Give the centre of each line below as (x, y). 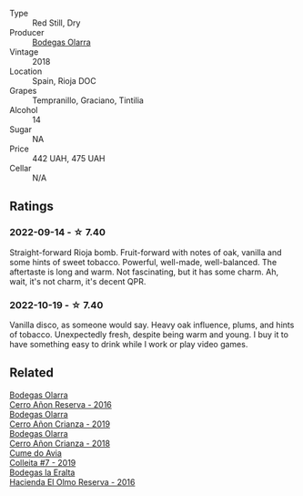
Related (32, 373)
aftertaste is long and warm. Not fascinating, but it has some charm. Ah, (144, 272)
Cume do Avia (35, 453)
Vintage (24, 52)
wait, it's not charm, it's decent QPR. (78, 281)
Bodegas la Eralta (42, 472)
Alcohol (24, 110)
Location (26, 71)
